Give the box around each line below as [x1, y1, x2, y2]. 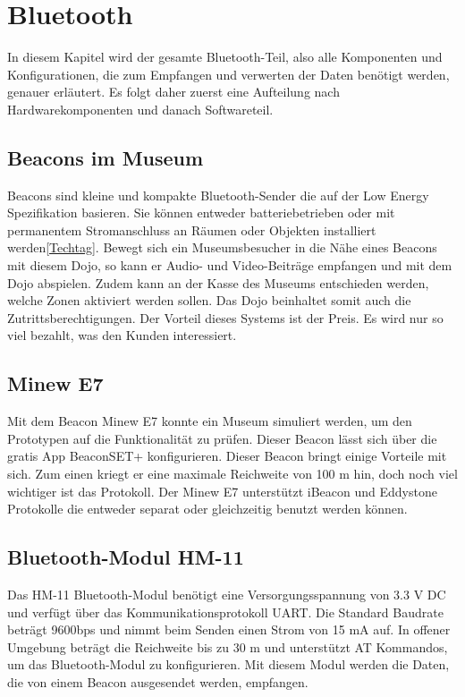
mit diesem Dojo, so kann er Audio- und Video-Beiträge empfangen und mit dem [7, 256, 452, 275]
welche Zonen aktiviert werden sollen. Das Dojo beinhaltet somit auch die [7, 291, 411, 310]
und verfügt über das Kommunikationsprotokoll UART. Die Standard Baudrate [7, 602, 444, 621]
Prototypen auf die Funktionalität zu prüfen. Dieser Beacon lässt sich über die [7, 429, 437, 447]
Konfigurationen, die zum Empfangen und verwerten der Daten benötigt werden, [7, 64, 450, 83]
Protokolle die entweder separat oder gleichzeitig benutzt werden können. [7, 499, 408, 518]
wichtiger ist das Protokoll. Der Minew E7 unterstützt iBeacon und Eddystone [7, 481, 437, 500]
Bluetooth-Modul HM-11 [7, 543, 244, 571]
